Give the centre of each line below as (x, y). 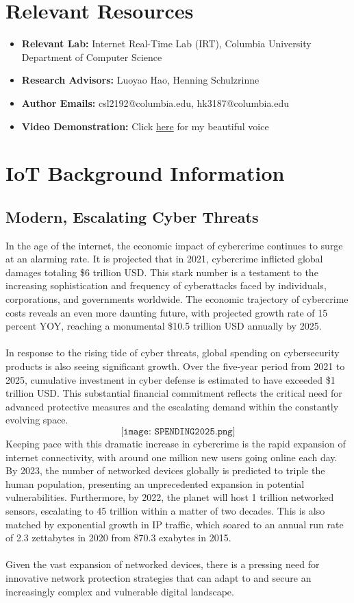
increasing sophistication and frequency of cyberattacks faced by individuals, (166, 285)
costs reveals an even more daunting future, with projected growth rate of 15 (167, 312)
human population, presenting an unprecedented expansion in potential (155, 483)
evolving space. (37, 420)
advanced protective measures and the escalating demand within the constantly (172, 406)
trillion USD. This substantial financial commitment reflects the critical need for (174, 393)
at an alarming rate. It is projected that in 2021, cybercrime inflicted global (164, 259)
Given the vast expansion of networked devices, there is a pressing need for (163, 564)
